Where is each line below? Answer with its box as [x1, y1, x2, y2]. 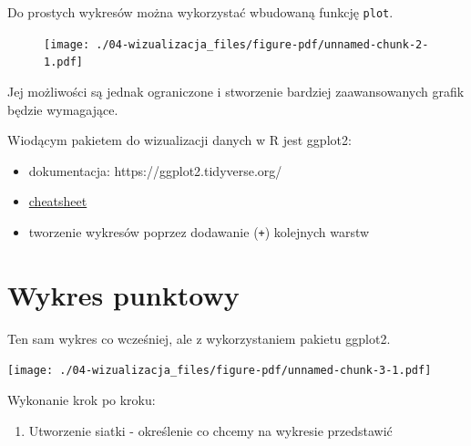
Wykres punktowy [7, 275, 240, 313]
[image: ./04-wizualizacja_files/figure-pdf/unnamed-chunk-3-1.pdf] [7, 364, 432, 378]
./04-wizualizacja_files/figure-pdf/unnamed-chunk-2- [96, 37, 429, 51]
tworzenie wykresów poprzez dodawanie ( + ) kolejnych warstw [28, 222, 370, 241]
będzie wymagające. [7, 99, 118, 119]
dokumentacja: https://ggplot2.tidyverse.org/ [28, 161, 282, 180]
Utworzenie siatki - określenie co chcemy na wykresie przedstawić [28, 420, 393, 440]
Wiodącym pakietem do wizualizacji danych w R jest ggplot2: [7, 130, 352, 150]
